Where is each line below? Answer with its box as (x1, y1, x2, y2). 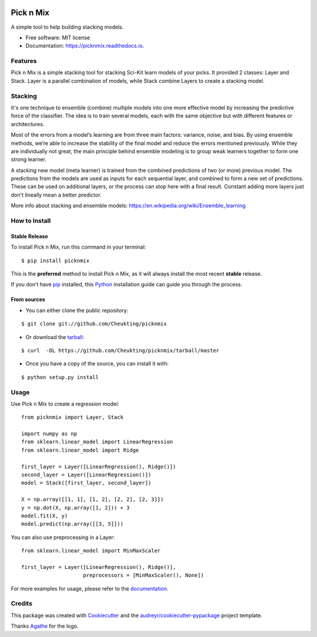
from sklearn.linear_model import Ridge (21, 446, 139, 453)
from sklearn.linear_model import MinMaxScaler (21, 547, 161, 554)
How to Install (11, 217, 51, 225)
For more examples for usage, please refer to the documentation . (11, 585, 168, 592)
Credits (11, 599, 32, 608)
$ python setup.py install (21, 374, 99, 381)
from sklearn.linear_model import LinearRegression (21, 439, 173, 445)
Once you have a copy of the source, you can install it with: (25, 360, 169, 367)
